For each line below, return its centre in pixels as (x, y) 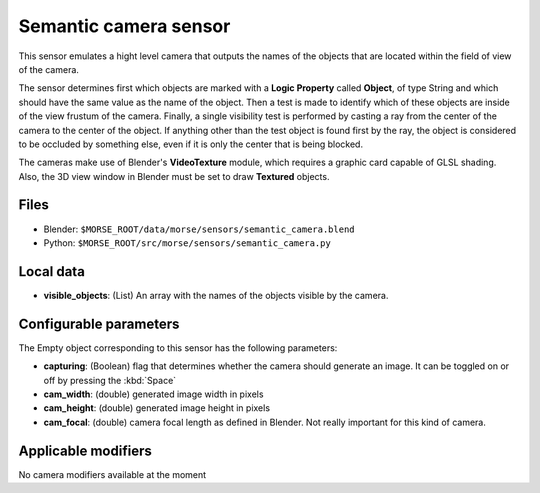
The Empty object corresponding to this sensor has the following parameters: (178, 347)
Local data (51, 271)
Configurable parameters (99, 323)
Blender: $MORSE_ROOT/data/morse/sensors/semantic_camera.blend (199, 229)
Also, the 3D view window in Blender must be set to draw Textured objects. (174, 176)
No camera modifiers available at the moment (112, 474)
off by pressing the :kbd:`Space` (110, 380)
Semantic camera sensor (124, 26)
